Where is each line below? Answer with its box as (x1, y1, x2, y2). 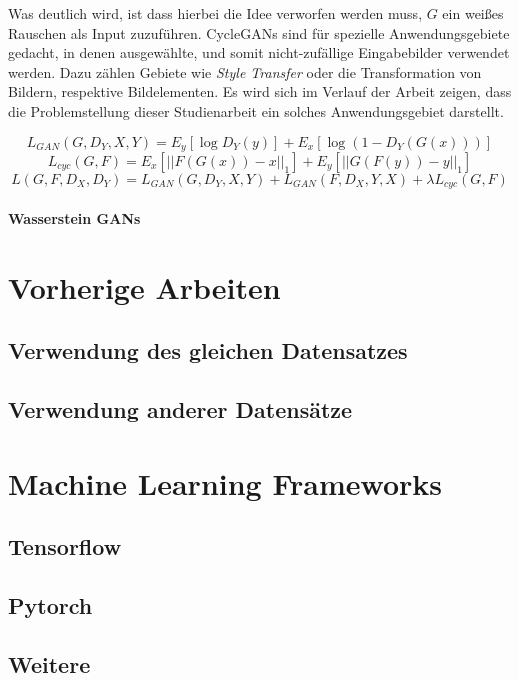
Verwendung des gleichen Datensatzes (8, 335, 408, 366)
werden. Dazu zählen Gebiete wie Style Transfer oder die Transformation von (8, 61, 482, 82)
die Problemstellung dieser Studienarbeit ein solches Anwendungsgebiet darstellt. (8, 100, 504, 121)
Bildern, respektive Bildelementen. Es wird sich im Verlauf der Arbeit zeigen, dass (8, 81, 512, 102)
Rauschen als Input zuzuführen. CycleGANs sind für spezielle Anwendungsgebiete (8, 22, 510, 43)
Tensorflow (8, 531, 122, 562)
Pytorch (8, 590, 93, 621)
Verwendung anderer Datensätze (8, 394, 353, 425)
